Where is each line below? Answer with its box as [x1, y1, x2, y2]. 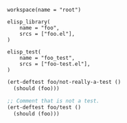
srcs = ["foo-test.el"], [19, 60, 91, 67]
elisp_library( [7, 19, 51, 25]
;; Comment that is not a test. [7, 97, 100, 104]
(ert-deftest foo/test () [7, 104, 81, 111]
